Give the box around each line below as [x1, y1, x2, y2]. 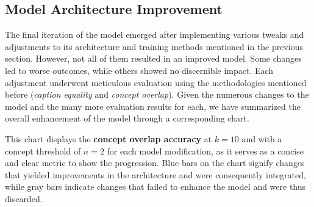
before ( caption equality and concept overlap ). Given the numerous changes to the [5, 88, 309, 101]
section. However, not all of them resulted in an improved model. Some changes [5, 52, 302, 65]
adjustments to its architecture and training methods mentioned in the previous [5, 40, 304, 53]
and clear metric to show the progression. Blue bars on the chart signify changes [5, 156, 305, 169]
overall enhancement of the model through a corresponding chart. [5, 112, 249, 125]
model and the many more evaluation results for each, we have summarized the [5, 100, 301, 112]
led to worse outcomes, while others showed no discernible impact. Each [5, 64, 274, 76]
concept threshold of [5, 144, 81, 157]
